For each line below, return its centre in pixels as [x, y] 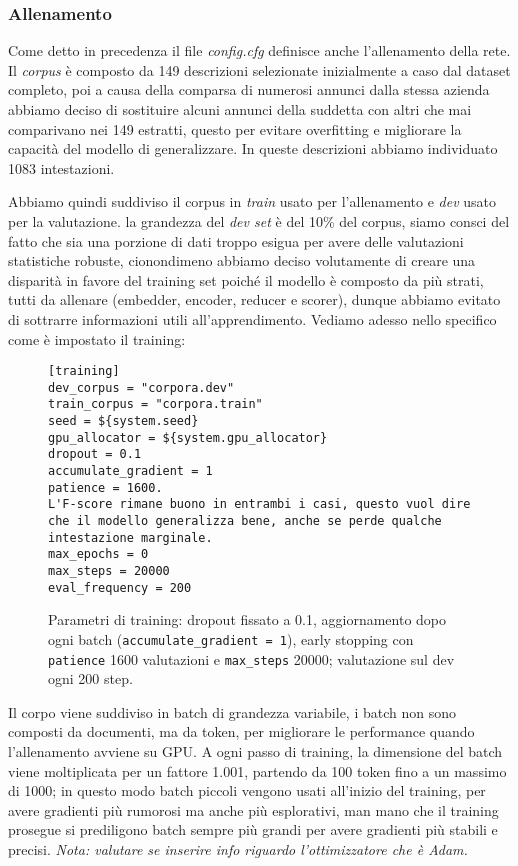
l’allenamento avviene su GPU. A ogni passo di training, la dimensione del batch [255, 751]
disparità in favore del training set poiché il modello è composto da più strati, [246, 279]
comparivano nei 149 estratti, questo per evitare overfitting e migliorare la [235, 128]
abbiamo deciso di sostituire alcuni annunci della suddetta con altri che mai [240, 109]
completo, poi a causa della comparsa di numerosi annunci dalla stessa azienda [249, 89]
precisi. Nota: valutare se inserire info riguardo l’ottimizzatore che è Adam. [238, 848]
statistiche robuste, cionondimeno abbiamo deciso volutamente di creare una [242, 260]
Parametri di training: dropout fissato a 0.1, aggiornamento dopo [247, 619]
